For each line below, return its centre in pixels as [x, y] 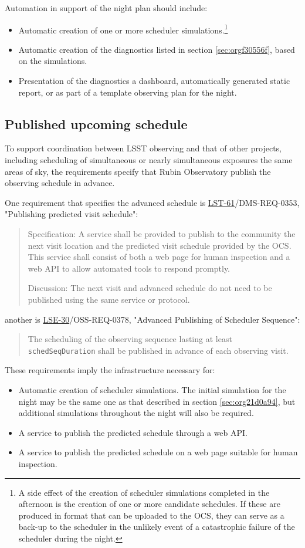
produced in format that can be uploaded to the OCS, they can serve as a [151, 515]
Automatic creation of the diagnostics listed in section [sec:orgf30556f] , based [157, 49]
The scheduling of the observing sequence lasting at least [130, 339]
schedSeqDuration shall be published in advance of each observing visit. [158, 350]
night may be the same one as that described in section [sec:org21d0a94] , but [157, 401]
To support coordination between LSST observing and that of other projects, [143, 148]
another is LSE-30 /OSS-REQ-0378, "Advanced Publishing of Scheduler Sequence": [152, 319]
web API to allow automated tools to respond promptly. [129, 268]
